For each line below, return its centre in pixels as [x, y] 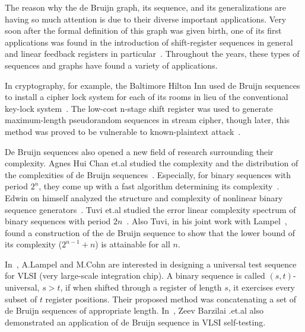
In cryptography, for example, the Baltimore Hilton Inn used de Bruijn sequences [152, 85]
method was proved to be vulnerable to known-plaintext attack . [123, 131]
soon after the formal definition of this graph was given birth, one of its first [143, 30]
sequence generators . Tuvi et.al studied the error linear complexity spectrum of [150, 209]
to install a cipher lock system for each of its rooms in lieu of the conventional [147, 97]
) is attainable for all [133, 244]
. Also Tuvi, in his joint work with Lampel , [207, 221]
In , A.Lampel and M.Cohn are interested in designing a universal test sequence [151, 264]
